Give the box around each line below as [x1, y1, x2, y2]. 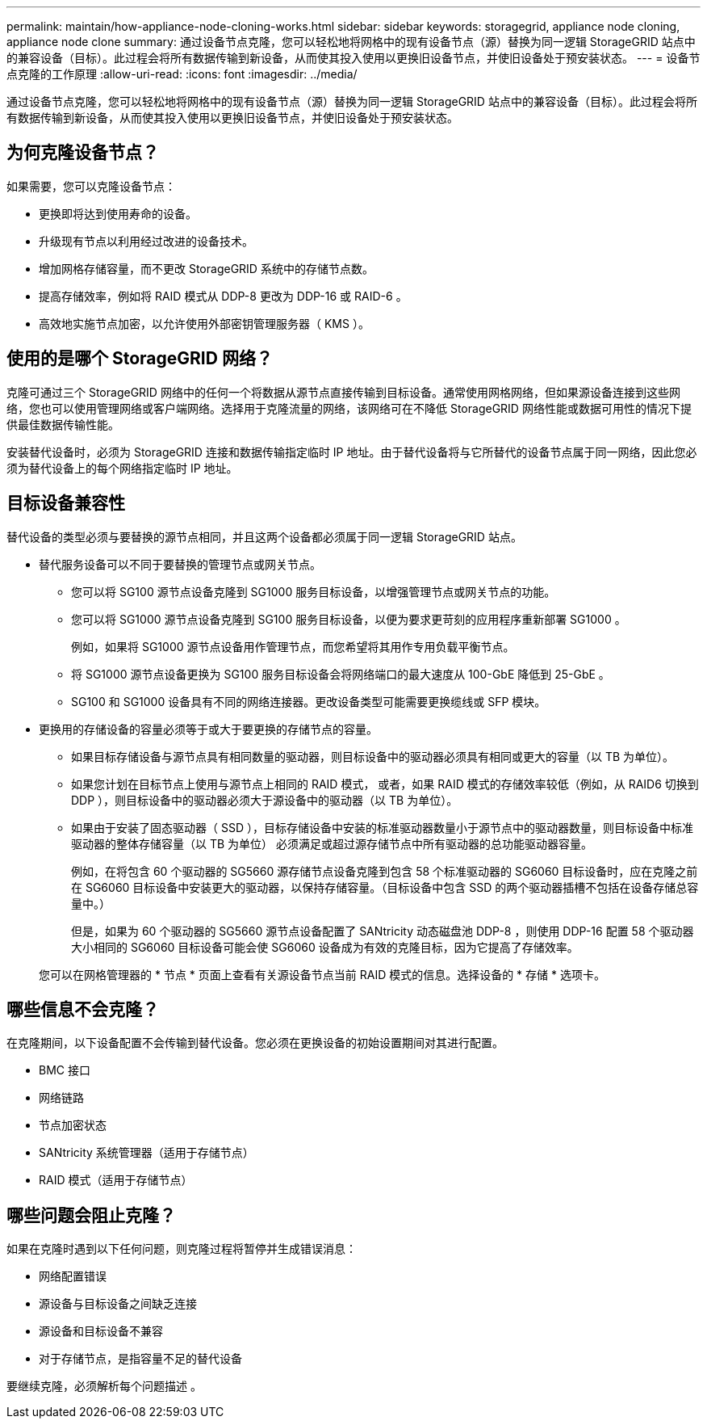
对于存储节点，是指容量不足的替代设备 [39, 1351, 242, 1366]
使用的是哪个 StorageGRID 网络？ [6, 348, 273, 369]
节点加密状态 [39, 1118, 107, 1133]
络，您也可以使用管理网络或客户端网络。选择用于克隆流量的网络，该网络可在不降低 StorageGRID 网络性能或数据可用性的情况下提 [6, 401, 692, 415]
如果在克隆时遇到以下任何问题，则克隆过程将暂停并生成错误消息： [6, 1242, 357, 1256]
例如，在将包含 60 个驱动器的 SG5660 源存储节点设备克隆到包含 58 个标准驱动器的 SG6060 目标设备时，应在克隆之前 [71, 864, 698, 878]
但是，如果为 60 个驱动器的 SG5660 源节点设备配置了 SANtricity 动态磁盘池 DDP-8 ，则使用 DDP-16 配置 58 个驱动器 [71, 923, 694, 938]
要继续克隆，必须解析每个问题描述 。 [6, 1379, 202, 1393]
